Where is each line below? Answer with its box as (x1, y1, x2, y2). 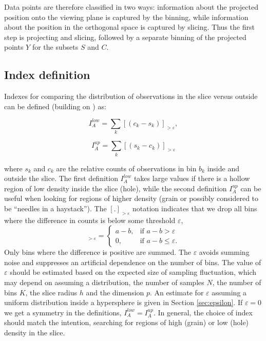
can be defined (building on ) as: (4, 101, 106, 111)
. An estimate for (150, 287, 204, 297)
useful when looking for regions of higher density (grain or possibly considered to (4, 193, 259, 204)
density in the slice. (4, 327, 65, 338)
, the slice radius (25, 287, 78, 297)
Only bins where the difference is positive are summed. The (4, 247, 191, 257)
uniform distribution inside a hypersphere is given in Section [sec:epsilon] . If (4, 297, 243, 308)
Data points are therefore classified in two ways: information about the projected (4, 2, 258, 12)
